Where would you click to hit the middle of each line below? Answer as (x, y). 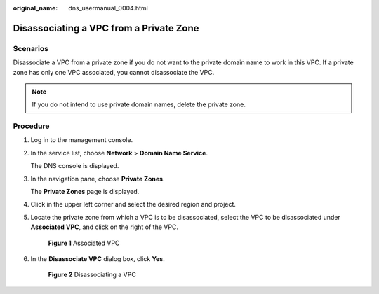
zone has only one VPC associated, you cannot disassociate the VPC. (114, 72)
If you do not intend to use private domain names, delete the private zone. (139, 104)
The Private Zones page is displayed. (85, 192)
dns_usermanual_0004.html (108, 8)
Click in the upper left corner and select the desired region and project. (133, 204)
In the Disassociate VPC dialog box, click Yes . (98, 258)
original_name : (35, 8)
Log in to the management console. (82, 140)
